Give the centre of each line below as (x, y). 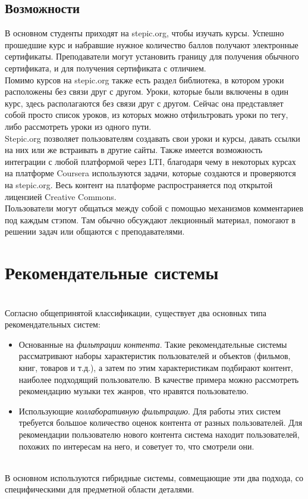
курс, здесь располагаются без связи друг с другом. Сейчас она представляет (144, 103)
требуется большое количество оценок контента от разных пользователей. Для (161, 422)
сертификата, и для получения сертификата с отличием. (106, 68)
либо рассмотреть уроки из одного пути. (78, 126)
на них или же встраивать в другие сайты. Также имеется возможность (134, 150)
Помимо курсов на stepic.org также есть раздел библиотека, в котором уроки (144, 79)
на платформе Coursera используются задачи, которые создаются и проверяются (150, 173)
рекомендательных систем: (53, 324)
